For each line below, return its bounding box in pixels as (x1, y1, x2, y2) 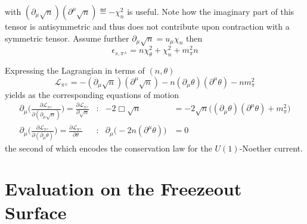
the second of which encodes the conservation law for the (5, 141, 212, 154)
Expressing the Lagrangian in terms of (5, 64, 145, 77)
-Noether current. (239, 141, 303, 154)
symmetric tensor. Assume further (5, 31, 129, 44)
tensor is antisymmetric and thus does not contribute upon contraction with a (5, 20, 290, 32)
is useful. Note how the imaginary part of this (127, 5, 294, 17)
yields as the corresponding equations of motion (5, 88, 179, 100)
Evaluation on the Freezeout (5, 176, 242, 201)
